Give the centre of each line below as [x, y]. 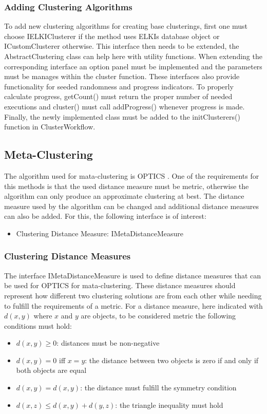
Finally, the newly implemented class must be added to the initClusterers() [122, 116]
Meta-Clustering [49, 154]
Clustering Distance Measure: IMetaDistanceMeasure [100, 233]
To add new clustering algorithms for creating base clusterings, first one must [126, 26]
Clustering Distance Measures [68, 256]
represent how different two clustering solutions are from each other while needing [133, 295]
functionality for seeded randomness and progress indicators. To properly [119, 86]
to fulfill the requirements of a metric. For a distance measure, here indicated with [133, 305]
